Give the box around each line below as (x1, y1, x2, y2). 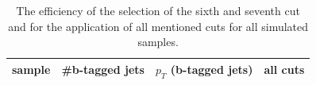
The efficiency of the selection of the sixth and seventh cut (16, 2, 300, 18)
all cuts (264, 61, 305, 78)
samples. (137, 33, 179, 50)
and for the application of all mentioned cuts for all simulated (8, 17, 309, 34)
